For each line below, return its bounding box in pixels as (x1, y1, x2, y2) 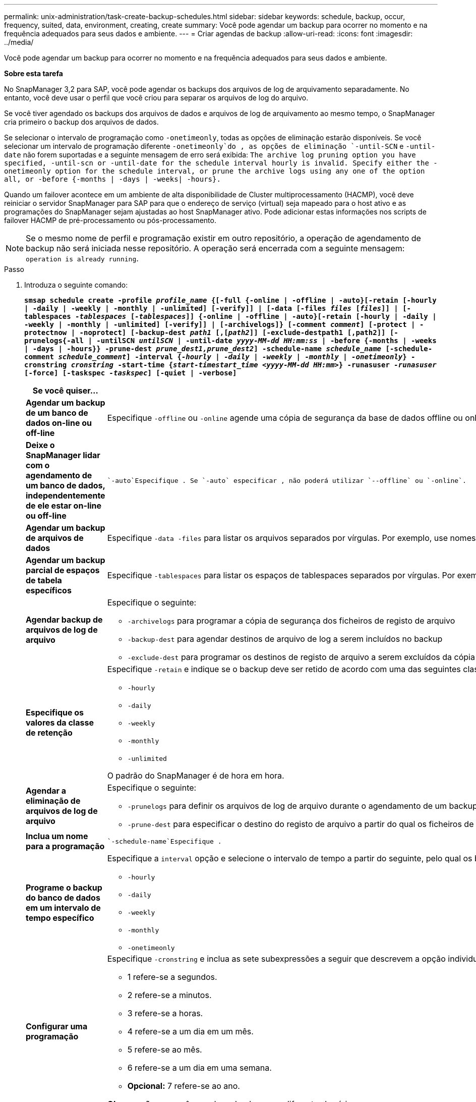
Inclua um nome (26, 831, 88, 841)
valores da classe (26, 717, 94, 728)
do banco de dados (26, 892, 100, 903)
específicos (26, 585, 72, 595)
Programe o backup (26, 882, 102, 893)
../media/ (4, 38, 34, 46)
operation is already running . (26, 253, 139, 263)
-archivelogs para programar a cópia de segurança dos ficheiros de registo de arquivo (127, 616, 455, 626)
